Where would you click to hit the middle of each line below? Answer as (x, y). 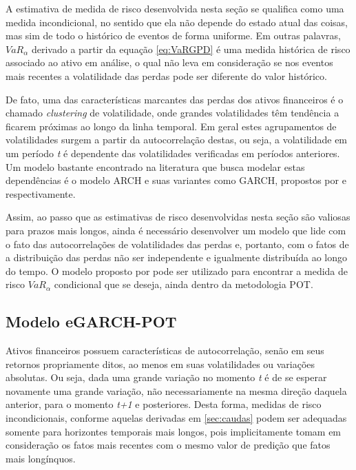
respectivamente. (41, 193)
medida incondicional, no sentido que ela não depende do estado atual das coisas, (177, 22)
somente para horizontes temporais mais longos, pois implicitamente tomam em (174, 431)
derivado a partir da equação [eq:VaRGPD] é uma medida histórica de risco (191, 49)
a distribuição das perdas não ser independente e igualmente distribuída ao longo (177, 257)
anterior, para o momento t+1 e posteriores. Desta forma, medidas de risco (164, 404)
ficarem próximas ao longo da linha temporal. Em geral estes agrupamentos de (171, 126)
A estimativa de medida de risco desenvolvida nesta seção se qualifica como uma (175, 8)
